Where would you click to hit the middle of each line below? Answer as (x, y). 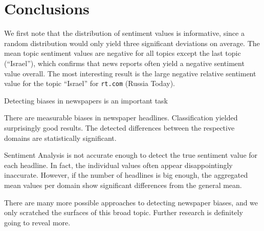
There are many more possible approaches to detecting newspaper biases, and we (131, 202)
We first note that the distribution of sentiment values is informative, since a (124, 33)
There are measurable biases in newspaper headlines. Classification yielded (121, 118)
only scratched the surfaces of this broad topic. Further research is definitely (124, 212)
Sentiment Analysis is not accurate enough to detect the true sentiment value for (131, 155)
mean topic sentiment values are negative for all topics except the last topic (123, 53)
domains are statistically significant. (60, 138)
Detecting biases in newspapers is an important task (86, 100)
